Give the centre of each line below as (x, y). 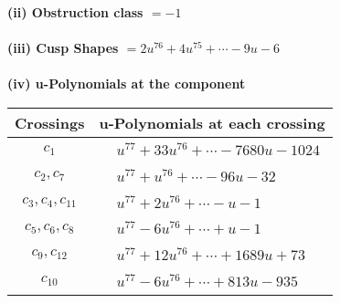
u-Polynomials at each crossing (212, 122)
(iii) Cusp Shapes (63, 48)
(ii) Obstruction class (75, 12)
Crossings (50, 122)
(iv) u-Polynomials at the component (127, 84)
